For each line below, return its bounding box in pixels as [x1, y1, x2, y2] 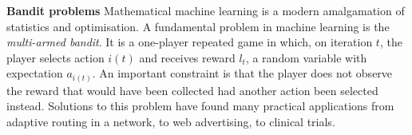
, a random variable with [245, 49, 367, 66]
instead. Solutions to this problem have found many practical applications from [6, 97, 394, 114]
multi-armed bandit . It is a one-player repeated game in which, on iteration [6, 34, 373, 50]
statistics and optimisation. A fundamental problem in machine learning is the [6, 18, 390, 34]
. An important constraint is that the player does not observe [92, 65, 393, 81]
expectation [6, 65, 63, 81]
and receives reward [139, 49, 236, 66]
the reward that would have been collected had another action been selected [6, 81, 378, 98]
